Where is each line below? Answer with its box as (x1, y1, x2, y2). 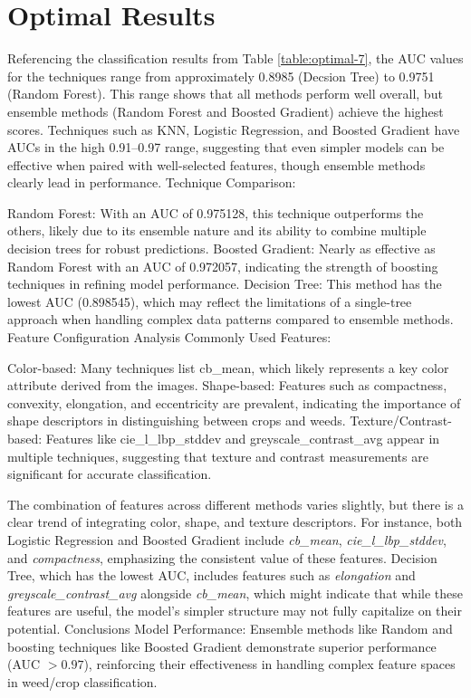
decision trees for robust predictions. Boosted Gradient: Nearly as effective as (7, 239, 436, 258)
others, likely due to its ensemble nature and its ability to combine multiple (7, 221, 427, 240)
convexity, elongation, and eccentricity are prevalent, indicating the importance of (7, 393, 461, 412)
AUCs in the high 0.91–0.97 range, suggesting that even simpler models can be (7, 138, 445, 157)
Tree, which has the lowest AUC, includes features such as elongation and (7, 566, 416, 585)
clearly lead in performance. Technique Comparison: (7, 173, 296, 192)
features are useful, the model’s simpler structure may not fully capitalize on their (7, 601, 462, 620)
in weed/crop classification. (7, 672, 158, 691)
